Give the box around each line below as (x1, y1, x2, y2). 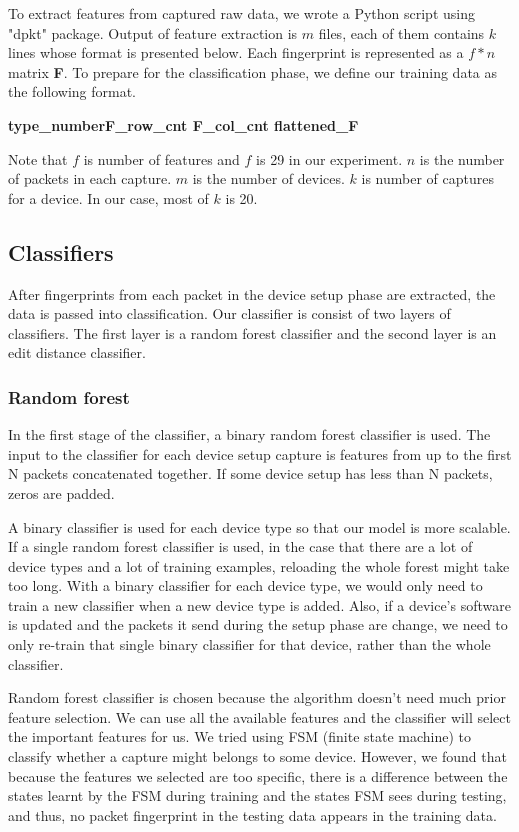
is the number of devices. (192, 168, 345, 189)
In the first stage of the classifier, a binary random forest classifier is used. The (8, 424, 491, 445)
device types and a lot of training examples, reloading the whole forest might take (8, 555, 510, 576)
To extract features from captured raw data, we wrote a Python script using (8, 3, 475, 23)
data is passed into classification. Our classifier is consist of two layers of (8, 303, 451, 324)
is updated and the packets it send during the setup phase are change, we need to (8, 614, 508, 635)
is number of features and (83, 148, 240, 169)
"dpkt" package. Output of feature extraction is (8, 22, 298, 43)
